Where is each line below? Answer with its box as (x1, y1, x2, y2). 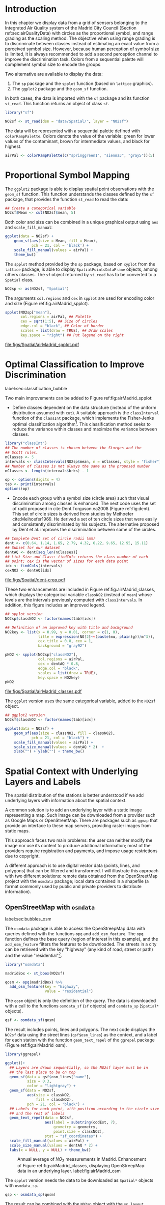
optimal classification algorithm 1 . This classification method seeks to (12, 420, 151, 427)
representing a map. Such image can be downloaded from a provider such (5, 812, 156, 818)
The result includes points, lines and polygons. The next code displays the (5, 1027, 156, 1033)
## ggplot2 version (5, 713, 45, 718)
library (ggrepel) (5, 1052, 41, 1057)
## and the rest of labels (9, 1111, 65, 1116)
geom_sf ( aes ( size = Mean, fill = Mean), (14, 238, 98, 244)
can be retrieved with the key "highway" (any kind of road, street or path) (5, 947, 153, 952)
